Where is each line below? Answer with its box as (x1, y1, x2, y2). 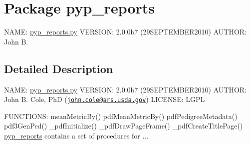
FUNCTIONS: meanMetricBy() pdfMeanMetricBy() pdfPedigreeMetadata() (4, 110, 238, 121)
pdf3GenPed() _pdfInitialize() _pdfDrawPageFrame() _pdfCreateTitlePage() (4, 120, 243, 131)
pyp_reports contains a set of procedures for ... (4, 130, 149, 140)
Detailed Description (4, 60, 113, 76)
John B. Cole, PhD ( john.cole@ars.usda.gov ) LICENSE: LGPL (4, 94, 205, 104)
